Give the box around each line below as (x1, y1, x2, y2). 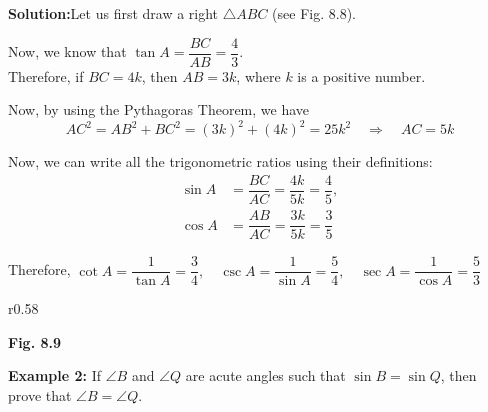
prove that (8, 384, 72, 405)
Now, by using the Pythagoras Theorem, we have (8, 99, 310, 120)
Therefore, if (8, 65, 84, 86)
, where (236, 65, 281, 86)
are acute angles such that (185, 365, 346, 386)
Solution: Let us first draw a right (8, 3, 219, 23)
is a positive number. (297, 65, 426, 86)
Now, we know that (8, 41, 127, 62)
